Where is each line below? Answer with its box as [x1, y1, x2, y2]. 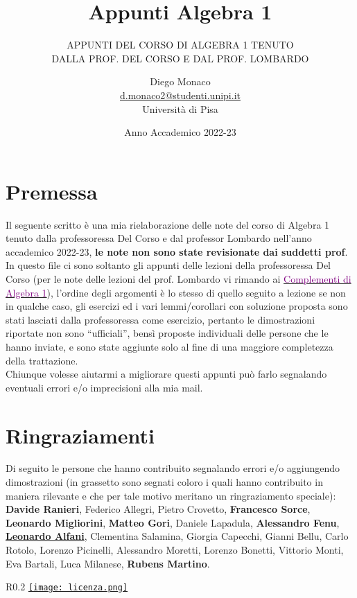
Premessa [6, 177, 98, 205]
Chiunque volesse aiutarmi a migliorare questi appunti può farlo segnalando [6, 367, 327, 381]
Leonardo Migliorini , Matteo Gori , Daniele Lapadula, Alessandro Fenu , [6, 515, 340, 529]
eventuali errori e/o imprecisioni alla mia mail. [6, 380, 203, 394]
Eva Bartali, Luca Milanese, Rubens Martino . [6, 556, 210, 570]
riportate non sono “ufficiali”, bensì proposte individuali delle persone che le [6, 326, 329, 340]
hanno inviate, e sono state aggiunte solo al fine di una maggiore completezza [6, 339, 333, 353]
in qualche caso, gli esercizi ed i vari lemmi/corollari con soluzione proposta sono [6, 299, 348, 313]
